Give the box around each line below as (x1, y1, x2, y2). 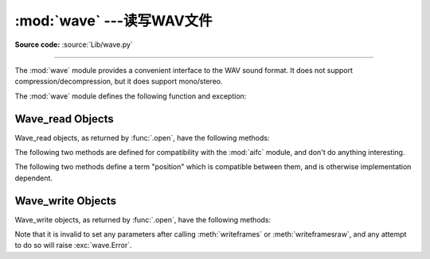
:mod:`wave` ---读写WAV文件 (14, 12, 213, 29)
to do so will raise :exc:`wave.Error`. (14, 241, 132, 250)
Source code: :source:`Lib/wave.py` (14, 40, 133, 49)
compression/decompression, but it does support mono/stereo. (14, 76, 223, 87)
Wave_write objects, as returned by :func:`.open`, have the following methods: (14, 215, 272, 224)
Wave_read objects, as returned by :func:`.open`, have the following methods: (14, 133, 270, 142)
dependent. (14, 173, 53, 183)
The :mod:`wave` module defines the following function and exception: (14, 91, 247, 101)
